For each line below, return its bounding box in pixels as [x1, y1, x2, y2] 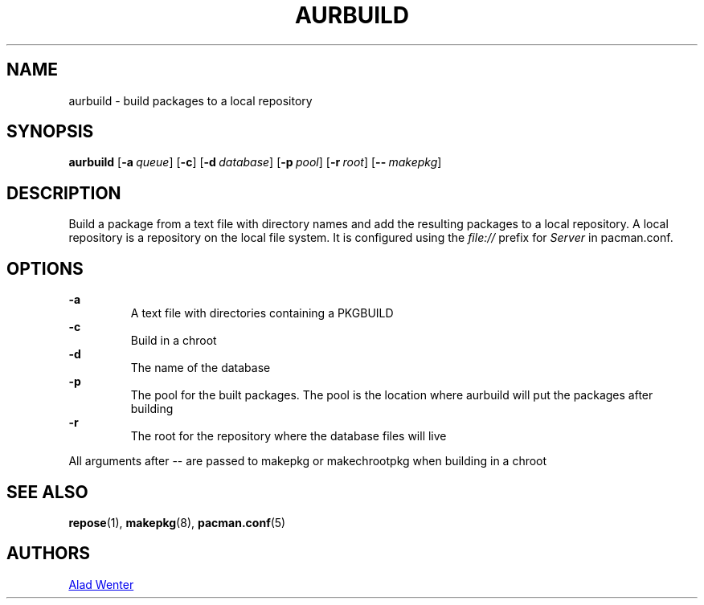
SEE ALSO [6, 481, 88, 502]
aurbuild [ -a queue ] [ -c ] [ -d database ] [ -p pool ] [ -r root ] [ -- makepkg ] [68, 155, 442, 170]
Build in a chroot [130, 333, 217, 348]
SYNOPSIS [6, 121, 94, 142]
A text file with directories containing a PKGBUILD [130, 306, 394, 321]
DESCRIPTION [6, 182, 121, 203]
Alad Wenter [68, 577, 134, 591]
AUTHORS [6, 543, 91, 564]
